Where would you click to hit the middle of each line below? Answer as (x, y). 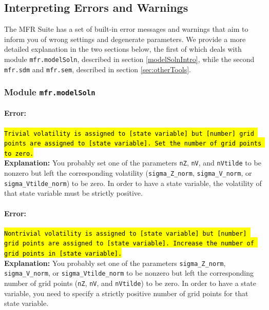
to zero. (19, 153)
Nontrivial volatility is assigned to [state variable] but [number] (126, 233)
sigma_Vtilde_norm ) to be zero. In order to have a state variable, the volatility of (133, 183)
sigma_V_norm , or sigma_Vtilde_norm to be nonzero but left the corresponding (129, 273)
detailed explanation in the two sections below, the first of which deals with (123, 49)
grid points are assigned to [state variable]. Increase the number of (129, 244)
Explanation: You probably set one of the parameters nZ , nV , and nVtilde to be (133, 163)
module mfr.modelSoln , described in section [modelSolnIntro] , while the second (129, 59)
